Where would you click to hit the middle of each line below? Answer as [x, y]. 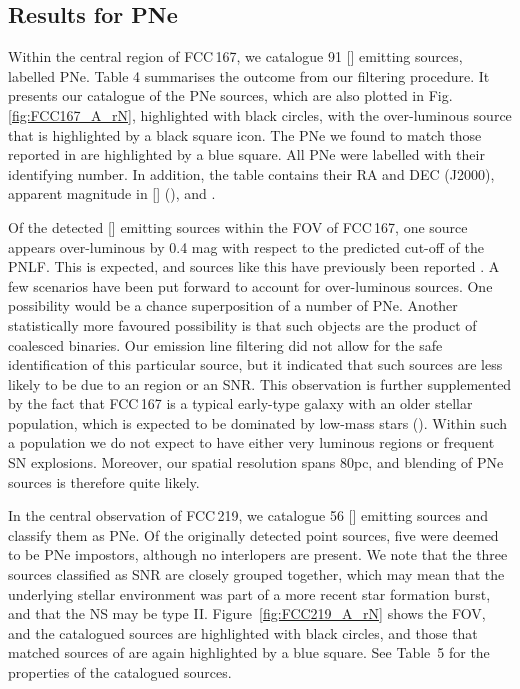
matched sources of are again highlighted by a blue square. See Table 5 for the [249, 652]
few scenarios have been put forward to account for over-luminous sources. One [250, 285]
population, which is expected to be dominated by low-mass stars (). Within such [258, 422]
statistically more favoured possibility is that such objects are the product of [242, 324]
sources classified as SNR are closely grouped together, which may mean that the [256, 574]
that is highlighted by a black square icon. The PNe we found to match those [245, 134]
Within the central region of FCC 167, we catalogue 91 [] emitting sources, [235, 56]
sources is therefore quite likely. [104, 481]
